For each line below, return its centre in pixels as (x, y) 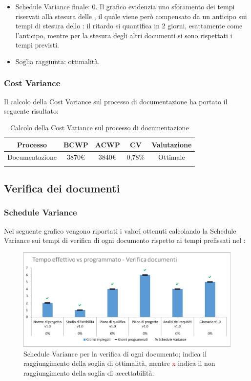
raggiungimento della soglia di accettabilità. (89, 373)
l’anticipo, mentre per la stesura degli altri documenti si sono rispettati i (124, 35)
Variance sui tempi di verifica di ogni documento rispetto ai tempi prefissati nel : (125, 240)
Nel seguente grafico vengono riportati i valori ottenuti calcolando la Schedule (120, 230)
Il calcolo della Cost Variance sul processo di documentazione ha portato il (116, 101)
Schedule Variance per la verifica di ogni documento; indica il (115, 353)
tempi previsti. (37, 45)
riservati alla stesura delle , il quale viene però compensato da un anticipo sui (131, 16)
